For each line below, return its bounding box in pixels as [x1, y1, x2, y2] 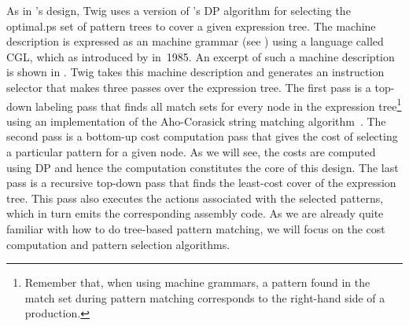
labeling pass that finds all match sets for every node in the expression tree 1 [35, 95, 402, 114]
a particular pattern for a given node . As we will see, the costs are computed [6, 144, 376, 159]
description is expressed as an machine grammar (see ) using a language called [6, 33, 384, 49]
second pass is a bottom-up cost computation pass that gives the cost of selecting [6, 128, 398, 145]
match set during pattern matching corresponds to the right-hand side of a [24, 289, 385, 306]
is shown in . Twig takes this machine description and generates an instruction [6, 64, 385, 80]
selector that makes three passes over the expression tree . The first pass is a [6, 79, 371, 95]
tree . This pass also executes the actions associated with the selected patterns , [6, 189, 384, 206]
